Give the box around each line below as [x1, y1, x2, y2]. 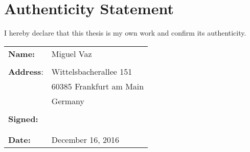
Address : [8, 65, 43, 77]
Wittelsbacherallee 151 [51, 65, 132, 77]
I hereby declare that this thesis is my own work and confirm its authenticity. [4, 27, 246, 38]
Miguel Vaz [51, 47, 92, 59]
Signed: [8, 112, 38, 125]
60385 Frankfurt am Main [51, 80, 144, 92]
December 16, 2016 [51, 133, 120, 145]
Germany [51, 95, 85, 107]
